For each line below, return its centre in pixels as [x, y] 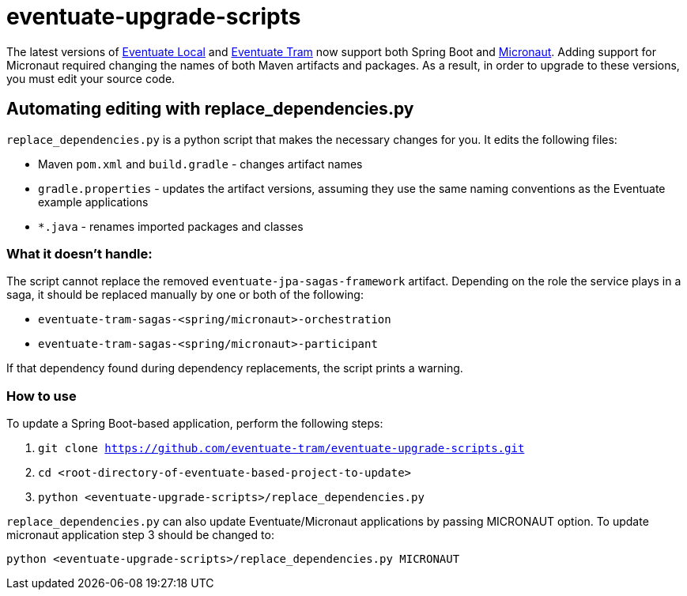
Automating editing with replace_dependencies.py [210, 109]
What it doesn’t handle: [79, 253]
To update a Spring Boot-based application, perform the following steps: [195, 424]
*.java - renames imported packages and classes [171, 226]
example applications [93, 202]
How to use [42, 396]
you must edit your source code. [91, 78]
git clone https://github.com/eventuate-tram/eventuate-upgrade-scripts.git [281, 449]
